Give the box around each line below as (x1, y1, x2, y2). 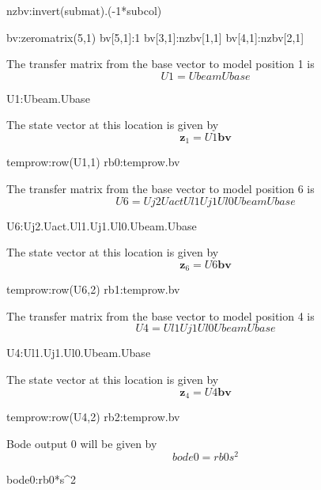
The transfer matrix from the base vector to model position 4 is (6, 307, 315, 324)
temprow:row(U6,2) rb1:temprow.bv (6, 281, 180, 298)
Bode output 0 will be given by (6, 435, 157, 451)
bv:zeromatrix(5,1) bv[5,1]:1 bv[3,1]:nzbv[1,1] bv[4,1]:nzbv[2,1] (6, 28, 304, 45)
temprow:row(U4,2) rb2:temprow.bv (6, 408, 180, 425)
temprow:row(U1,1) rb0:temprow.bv (6, 154, 180, 170)
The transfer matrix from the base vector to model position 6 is (6, 180, 315, 197)
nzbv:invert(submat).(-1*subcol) (6, 2, 162, 18)
